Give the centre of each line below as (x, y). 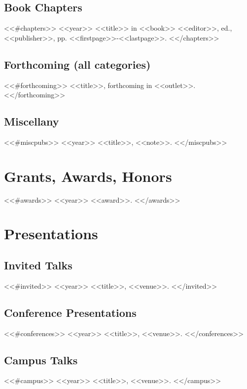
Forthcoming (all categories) (77, 64)
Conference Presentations (70, 312)
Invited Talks (38, 265)
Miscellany (32, 121)
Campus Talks (41, 360)
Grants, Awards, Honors (88, 176)
